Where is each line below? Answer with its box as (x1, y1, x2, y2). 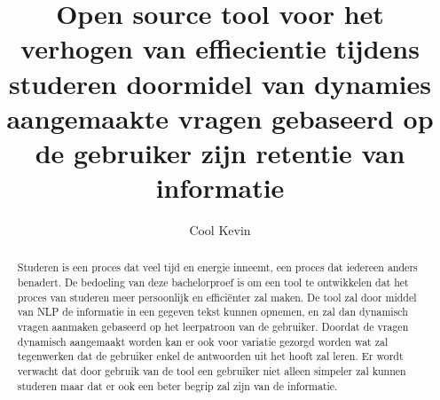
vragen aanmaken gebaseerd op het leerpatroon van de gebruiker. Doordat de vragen (17, 319, 409, 334)
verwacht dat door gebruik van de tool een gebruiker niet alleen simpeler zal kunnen (17, 364, 406, 379)
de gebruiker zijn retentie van (35, 134, 405, 170)
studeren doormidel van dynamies (9, 65, 431, 101)
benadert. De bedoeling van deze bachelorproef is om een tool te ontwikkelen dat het (17, 275, 409, 290)
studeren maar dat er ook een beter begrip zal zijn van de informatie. (17, 378, 338, 393)
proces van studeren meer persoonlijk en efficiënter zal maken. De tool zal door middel (17, 289, 417, 304)
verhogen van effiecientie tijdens (20, 30, 420, 67)
